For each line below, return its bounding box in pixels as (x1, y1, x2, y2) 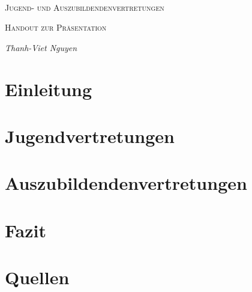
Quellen (5, 265, 70, 290)
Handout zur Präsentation (5, 21, 107, 34)
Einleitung (5, 76, 92, 101)
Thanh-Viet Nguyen (5, 41, 77, 53)
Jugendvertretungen (5, 123, 175, 148)
